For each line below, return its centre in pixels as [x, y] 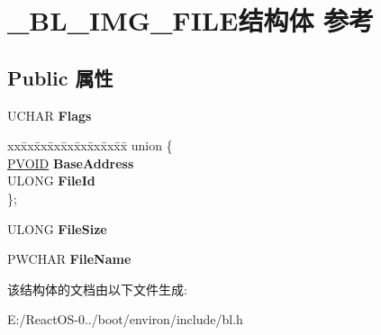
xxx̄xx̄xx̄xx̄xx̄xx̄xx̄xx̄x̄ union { [90, 145]
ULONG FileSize [57, 228]
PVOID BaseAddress [71, 163]
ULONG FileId [51, 181]
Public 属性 [60, 77]
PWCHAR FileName [69, 259]
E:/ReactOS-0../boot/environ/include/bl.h [125, 319]
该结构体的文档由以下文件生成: [97, 289]
